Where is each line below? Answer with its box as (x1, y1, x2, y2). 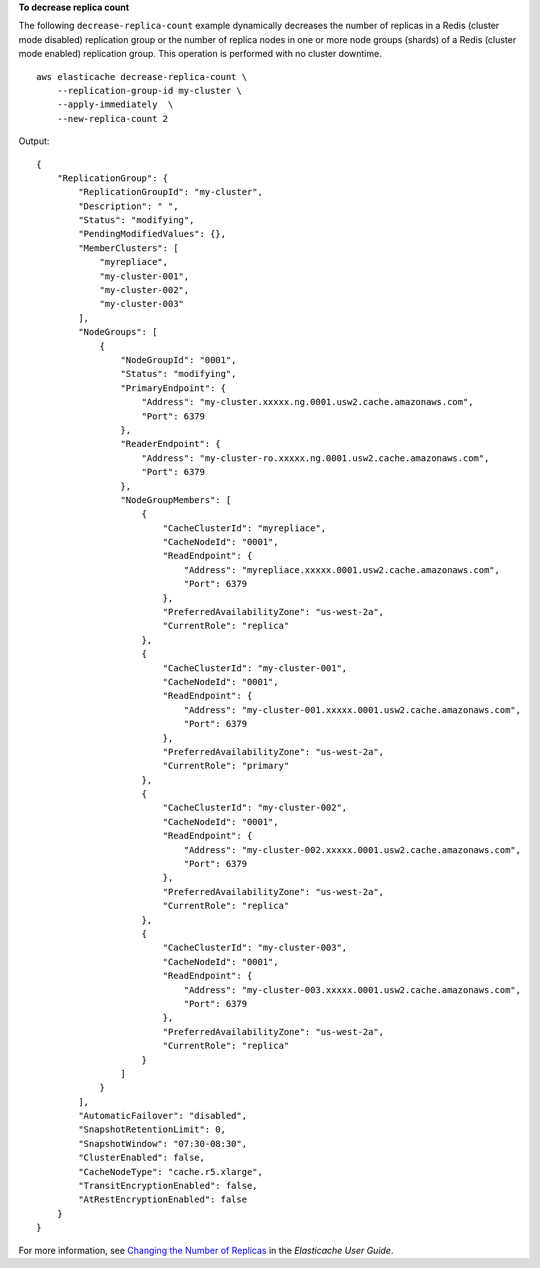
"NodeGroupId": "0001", (120, 354, 237, 365)
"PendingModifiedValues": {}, (78, 228, 227, 240)
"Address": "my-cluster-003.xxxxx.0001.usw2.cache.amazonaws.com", (183, 984, 522, 995)
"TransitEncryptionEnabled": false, (78, 1180, 259, 1192)
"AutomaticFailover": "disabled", (78, 1110, 248, 1122)
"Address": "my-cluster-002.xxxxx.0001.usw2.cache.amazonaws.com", (183, 844, 522, 855)
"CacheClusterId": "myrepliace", (162, 522, 327, 534)
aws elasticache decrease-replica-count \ (36, 71, 248, 82)
